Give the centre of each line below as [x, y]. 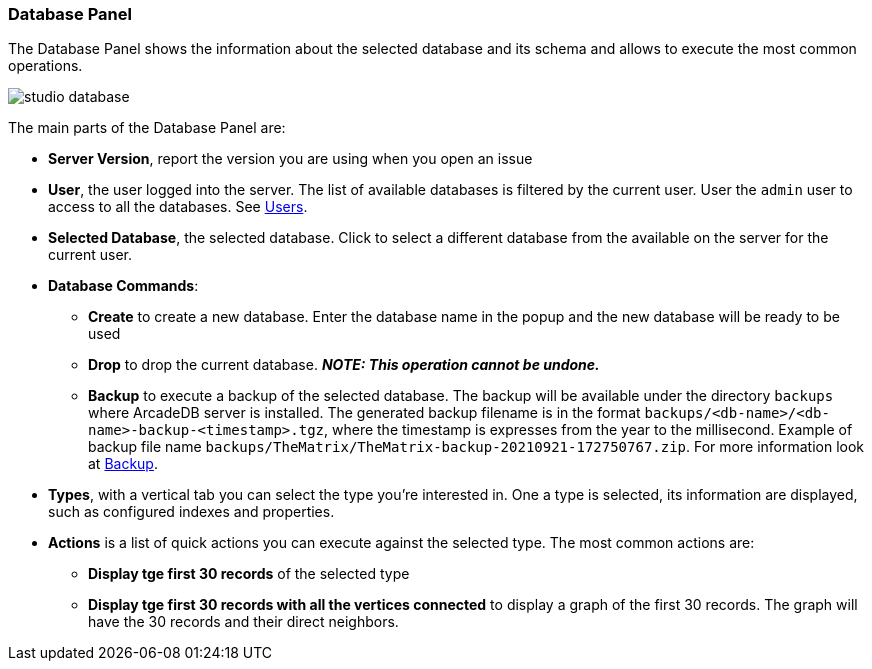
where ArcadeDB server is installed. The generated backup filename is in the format [364, 413]
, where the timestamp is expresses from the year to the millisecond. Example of [588, 430]
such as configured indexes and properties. [191, 512]
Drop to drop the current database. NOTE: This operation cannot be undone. [344, 365]
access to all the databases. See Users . [178, 207]
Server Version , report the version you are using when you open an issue [290, 159]
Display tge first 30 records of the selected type [249, 574]
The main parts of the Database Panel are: [147, 128]
